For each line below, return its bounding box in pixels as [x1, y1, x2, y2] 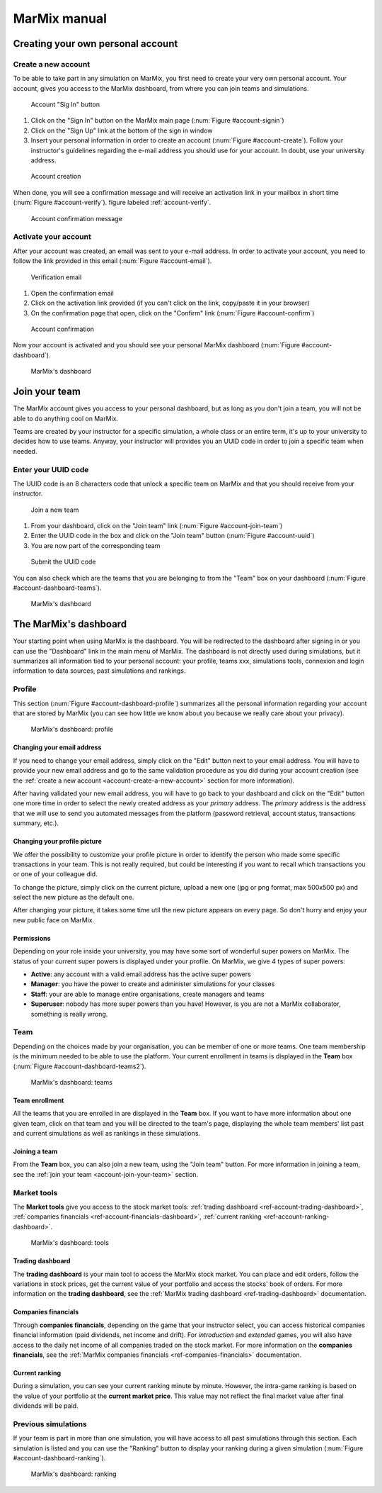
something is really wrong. [30, 1010, 108, 1018]
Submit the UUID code [30, 557, 96, 566]
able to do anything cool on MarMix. [13, 414, 119, 423]
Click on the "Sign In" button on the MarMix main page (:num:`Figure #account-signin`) [30, 116, 284, 125]
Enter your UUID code [13, 464, 89, 474]
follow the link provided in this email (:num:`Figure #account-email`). [13, 257, 212, 265]
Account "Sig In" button [30, 100, 100, 109]
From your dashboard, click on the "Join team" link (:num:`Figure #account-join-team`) [30, 522, 283, 530]
